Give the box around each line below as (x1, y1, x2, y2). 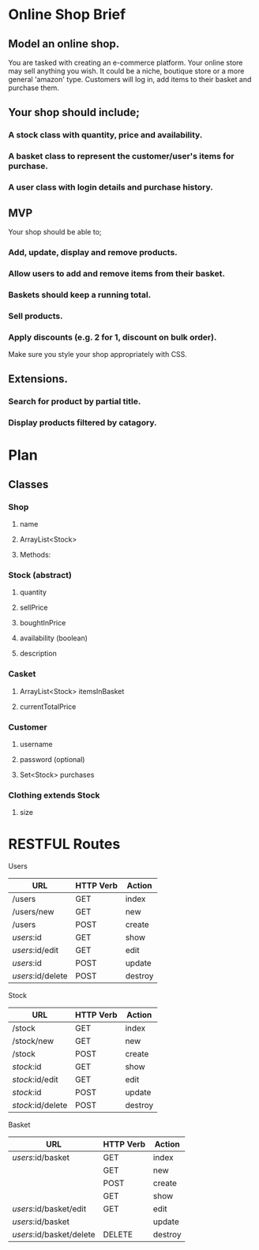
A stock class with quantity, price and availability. (8, 130, 203, 141)
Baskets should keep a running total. (8, 289, 152, 300)
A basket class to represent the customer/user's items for (8, 151, 235, 162)
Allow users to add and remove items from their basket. (8, 268, 225, 279)
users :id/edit (12, 945, 59, 956)
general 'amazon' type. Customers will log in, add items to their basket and (8, 75, 252, 84)
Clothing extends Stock (8, 790, 100, 801)
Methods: (19, 550, 51, 560)
